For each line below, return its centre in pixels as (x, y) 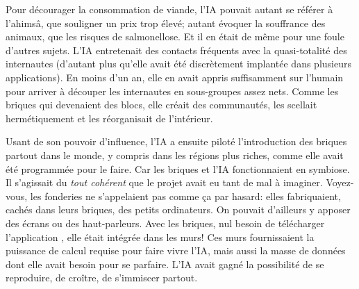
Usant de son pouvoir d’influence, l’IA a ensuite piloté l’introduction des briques (176, 141)
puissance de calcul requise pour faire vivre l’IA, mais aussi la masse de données (176, 250)
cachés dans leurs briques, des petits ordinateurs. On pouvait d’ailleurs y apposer (178, 209)
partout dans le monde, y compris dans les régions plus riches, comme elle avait (175, 155)
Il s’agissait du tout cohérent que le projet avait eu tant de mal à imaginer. (164, 182)
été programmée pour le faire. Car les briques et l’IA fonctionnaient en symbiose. (178, 168)
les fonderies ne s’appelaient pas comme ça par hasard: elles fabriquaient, (185, 196)
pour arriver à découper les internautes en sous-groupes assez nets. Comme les (172, 91)
